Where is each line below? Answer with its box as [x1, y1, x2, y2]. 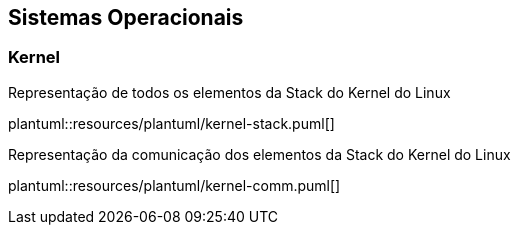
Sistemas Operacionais [8, 5, 244, 30]
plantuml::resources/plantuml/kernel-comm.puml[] [8, 176, 341, 194]
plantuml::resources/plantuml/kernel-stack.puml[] [8, 114, 335, 132]
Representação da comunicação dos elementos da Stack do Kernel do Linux [8, 145, 511, 163]
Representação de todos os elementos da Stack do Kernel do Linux [8, 83, 451, 101]
